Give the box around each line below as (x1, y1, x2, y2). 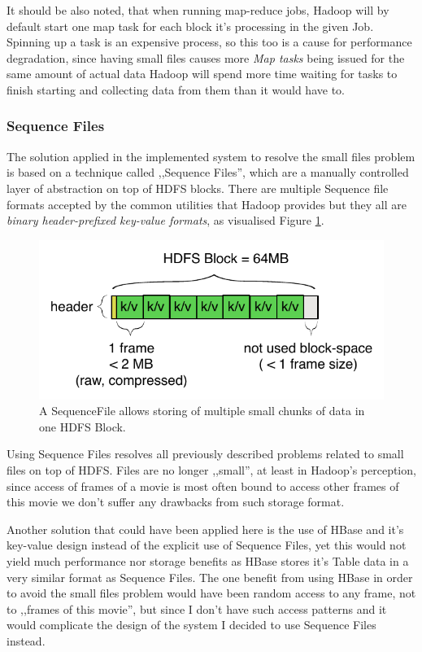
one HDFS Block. (39, 418, 126, 435)
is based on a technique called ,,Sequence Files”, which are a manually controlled (7, 164, 409, 181)
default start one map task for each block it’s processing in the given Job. (7, 17, 374, 34)
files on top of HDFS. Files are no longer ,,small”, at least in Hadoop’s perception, (7, 462, 416, 479)
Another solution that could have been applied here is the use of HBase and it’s (7, 520, 404, 537)
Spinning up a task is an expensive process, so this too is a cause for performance (7, 33, 412, 50)
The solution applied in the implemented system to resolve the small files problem (7, 147, 415, 164)
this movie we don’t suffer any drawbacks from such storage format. (7, 493, 345, 510)
